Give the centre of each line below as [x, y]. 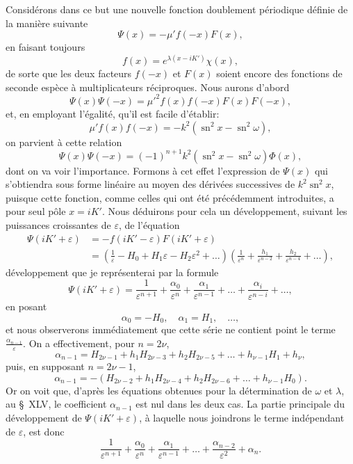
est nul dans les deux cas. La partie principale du [240, 404]
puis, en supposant [45, 366]
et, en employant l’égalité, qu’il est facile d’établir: [113, 113]
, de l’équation [149, 225]
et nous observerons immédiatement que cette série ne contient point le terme [171, 329]
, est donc [44, 431]
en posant [26, 306]
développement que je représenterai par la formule [112, 272]
